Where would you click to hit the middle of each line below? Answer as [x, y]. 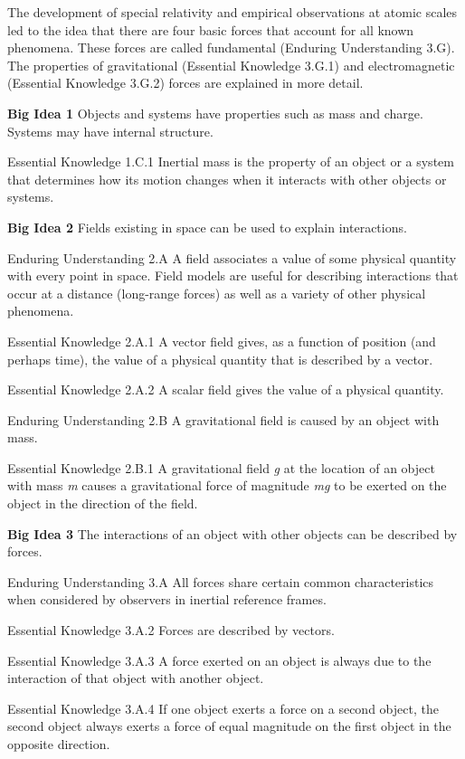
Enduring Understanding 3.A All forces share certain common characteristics [221, 581]
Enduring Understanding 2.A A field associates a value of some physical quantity [232, 257]
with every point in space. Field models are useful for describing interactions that [233, 275]
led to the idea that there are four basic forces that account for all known [211, 29]
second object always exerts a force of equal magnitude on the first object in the [229, 726]
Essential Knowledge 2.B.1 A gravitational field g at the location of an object [221, 467]
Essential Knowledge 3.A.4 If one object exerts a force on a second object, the [223, 708]
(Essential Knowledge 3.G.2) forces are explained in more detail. [185, 83]
